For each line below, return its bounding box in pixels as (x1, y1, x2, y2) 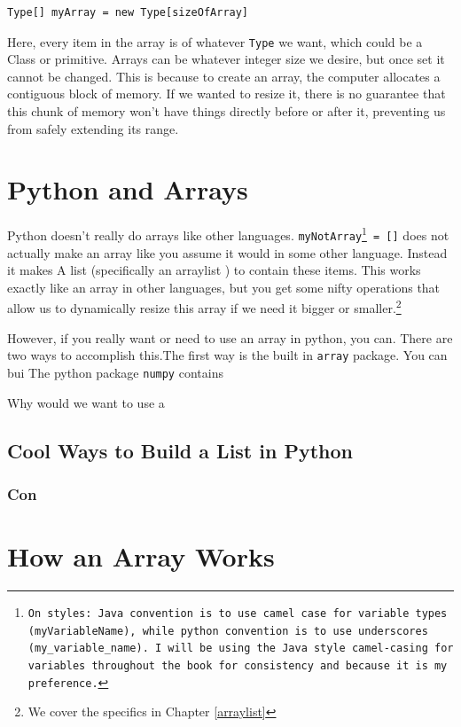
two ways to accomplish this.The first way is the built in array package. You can (7, 346, 448, 364)
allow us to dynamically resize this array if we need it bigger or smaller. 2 (7, 296, 402, 317)
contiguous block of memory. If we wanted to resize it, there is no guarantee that (7, 84, 446, 103)
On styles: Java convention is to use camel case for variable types (27, 606, 448, 620)
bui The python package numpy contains (7, 363, 223, 381)
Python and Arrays (7, 171, 248, 207)
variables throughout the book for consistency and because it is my (27, 659, 448, 672)
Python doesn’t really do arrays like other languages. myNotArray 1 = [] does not (7, 223, 449, 244)
